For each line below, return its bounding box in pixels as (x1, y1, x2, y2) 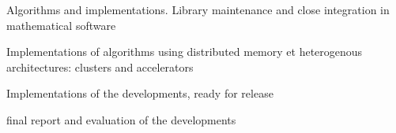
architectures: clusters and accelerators (6, 58, 194, 75)
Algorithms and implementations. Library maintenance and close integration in (6, 2, 390, 17)
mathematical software (6, 17, 116, 33)
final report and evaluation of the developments (6, 111, 236, 127)
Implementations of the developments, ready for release (6, 85, 273, 102)
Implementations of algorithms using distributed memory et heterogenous (6, 43, 363, 60)
